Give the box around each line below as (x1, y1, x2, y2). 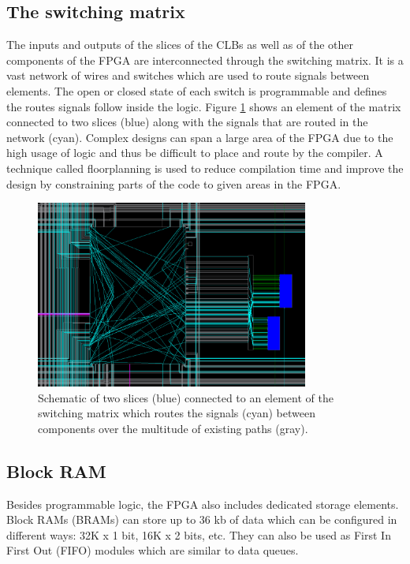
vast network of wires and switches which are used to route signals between (6, 67, 370, 84)
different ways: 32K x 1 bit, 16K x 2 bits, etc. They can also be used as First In (6, 526, 391, 543)
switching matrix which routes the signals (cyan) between (38, 405, 315, 421)
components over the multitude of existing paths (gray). (38, 420, 308, 436)
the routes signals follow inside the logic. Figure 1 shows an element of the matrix (6, 98, 401, 114)
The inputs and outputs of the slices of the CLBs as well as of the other (6, 36, 353, 53)
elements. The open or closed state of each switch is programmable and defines (6, 82, 387, 99)
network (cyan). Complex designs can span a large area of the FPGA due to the (6, 129, 393, 145)
